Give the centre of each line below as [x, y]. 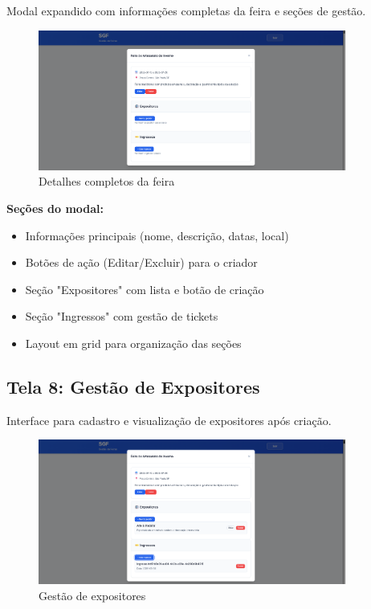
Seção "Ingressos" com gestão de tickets [122, 316]
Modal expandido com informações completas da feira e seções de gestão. [186, 10]
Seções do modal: [55, 208]
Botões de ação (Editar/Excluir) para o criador [141, 262]
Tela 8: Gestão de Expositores [133, 386]
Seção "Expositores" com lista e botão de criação [145, 289]
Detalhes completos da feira [107, 181]
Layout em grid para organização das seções [133, 343]
